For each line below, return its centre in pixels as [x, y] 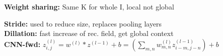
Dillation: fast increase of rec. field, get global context [89, 33]
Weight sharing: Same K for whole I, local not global [89, 6]
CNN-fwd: [22, 44]
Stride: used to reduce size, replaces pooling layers [83, 23]
